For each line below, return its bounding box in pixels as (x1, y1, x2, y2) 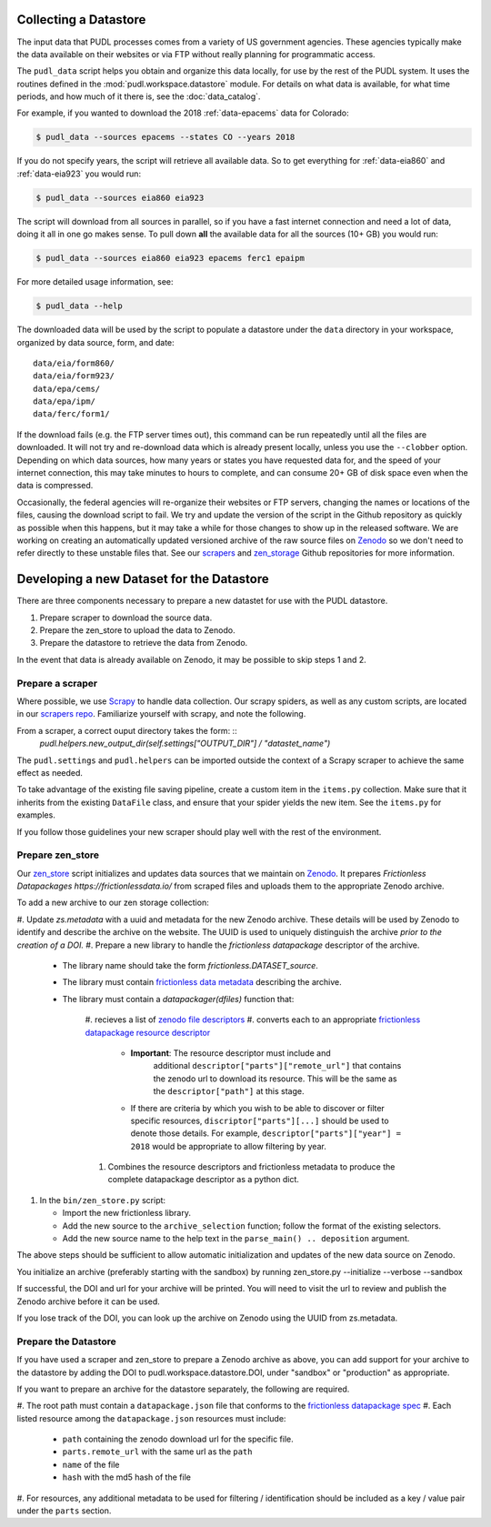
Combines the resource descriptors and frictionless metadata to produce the (107, 1161, 396, 1172)
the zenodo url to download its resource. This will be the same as (153, 1073, 397, 1084)
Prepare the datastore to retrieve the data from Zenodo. (39, 638, 248, 648)
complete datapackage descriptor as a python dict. (107, 1174, 299, 1185)
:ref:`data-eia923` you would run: (16, 168, 141, 179)
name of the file (62, 1459, 120, 1470)
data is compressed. (16, 480, 94, 491)
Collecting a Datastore (16, 12, 146, 27)
